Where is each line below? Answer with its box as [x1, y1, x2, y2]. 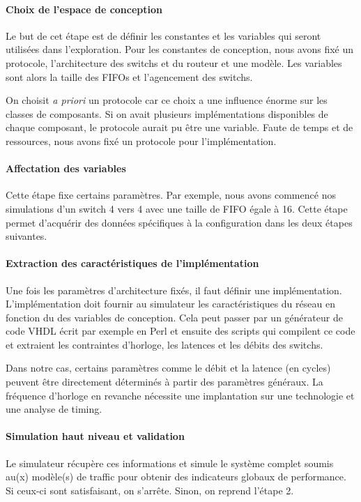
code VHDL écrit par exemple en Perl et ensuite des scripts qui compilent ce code [6, 324, 355, 338]
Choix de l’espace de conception [6, 1, 163, 16]
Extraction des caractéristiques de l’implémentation [6, 256, 259, 271]
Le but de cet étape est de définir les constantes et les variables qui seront [6, 28, 321, 43]
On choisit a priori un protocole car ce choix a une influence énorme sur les [6, 93, 328, 107]
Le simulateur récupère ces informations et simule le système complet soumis [6, 455, 334, 470]
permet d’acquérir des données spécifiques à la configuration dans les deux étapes [6, 215, 353, 229]
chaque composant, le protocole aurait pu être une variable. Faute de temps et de [6, 120, 353, 135]
